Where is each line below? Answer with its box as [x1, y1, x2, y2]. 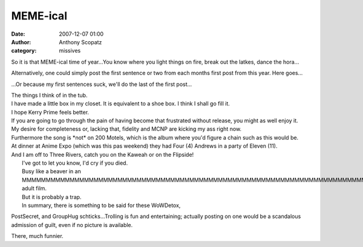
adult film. [22, 185, 47, 192]
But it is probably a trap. [22, 193, 82, 200]
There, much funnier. [11, 232, 64, 240]
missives [59, 47, 81, 54]
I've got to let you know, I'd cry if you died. [22, 159, 128, 166]
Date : [11, 30, 25, 38]
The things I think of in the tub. [11, 91, 88, 99]
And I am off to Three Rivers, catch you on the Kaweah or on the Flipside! [11, 151, 194, 158]
